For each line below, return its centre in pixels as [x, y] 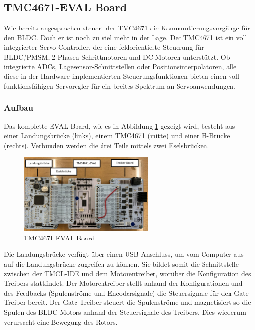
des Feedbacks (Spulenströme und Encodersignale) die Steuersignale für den [118, 292]
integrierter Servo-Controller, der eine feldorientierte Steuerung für [104, 47]
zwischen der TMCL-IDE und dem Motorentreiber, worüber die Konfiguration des [127, 273]
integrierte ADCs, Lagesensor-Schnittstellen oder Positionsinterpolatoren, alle [120, 66]
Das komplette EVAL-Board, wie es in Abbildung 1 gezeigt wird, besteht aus [120, 126]
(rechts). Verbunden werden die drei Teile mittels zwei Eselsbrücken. [107, 145]
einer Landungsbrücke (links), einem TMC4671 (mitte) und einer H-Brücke [117, 135]
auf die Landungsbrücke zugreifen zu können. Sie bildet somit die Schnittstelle [121, 263]
